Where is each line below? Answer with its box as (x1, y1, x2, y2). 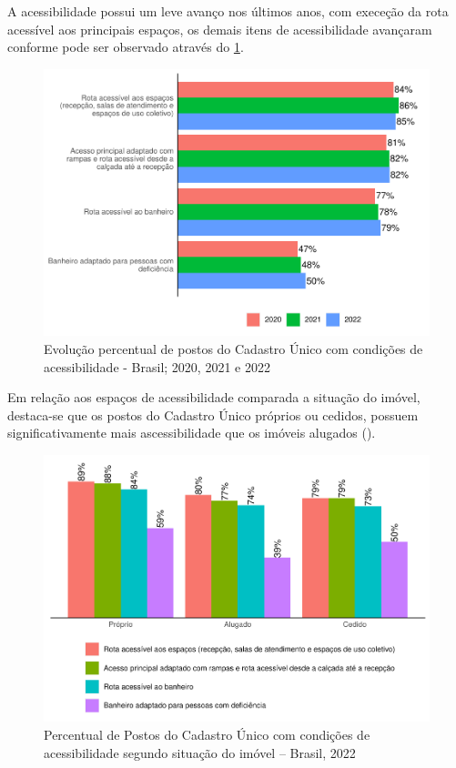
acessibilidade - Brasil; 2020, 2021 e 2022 (44, 357, 270, 376)
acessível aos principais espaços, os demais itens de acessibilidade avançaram (7, 19, 432, 38)
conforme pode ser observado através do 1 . (7, 37, 244, 56)
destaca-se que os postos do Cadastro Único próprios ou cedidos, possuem (7, 405, 419, 424)
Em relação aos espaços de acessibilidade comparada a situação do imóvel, (7, 388, 421, 407)
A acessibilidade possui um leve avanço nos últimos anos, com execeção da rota (7, 2, 449, 20)
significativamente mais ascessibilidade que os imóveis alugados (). (7, 423, 376, 442)
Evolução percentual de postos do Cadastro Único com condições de (44, 339, 423, 358)
